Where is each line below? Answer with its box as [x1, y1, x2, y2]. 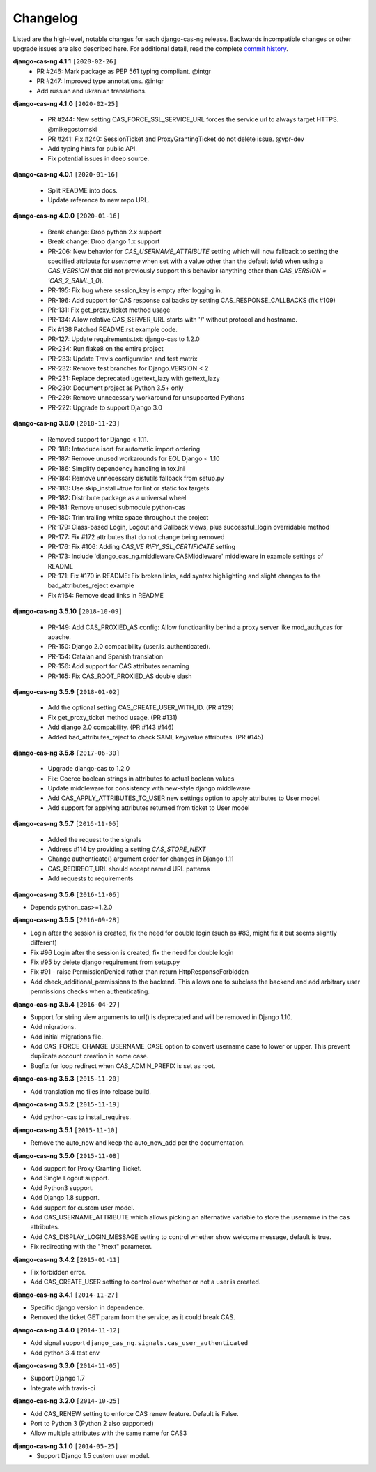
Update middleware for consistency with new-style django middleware [47, 784, 251, 793]
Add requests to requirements [47, 874, 134, 883]
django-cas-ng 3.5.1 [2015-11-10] [13, 1125, 118, 1134]
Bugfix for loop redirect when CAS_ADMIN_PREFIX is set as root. [30, 1061, 216, 1070]
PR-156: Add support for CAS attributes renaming [47, 662, 189, 670]
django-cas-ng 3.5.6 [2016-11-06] [13, 890, 120, 899]
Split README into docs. [47, 186, 118, 195]
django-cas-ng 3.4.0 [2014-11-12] [13, 1325, 121, 1334]
